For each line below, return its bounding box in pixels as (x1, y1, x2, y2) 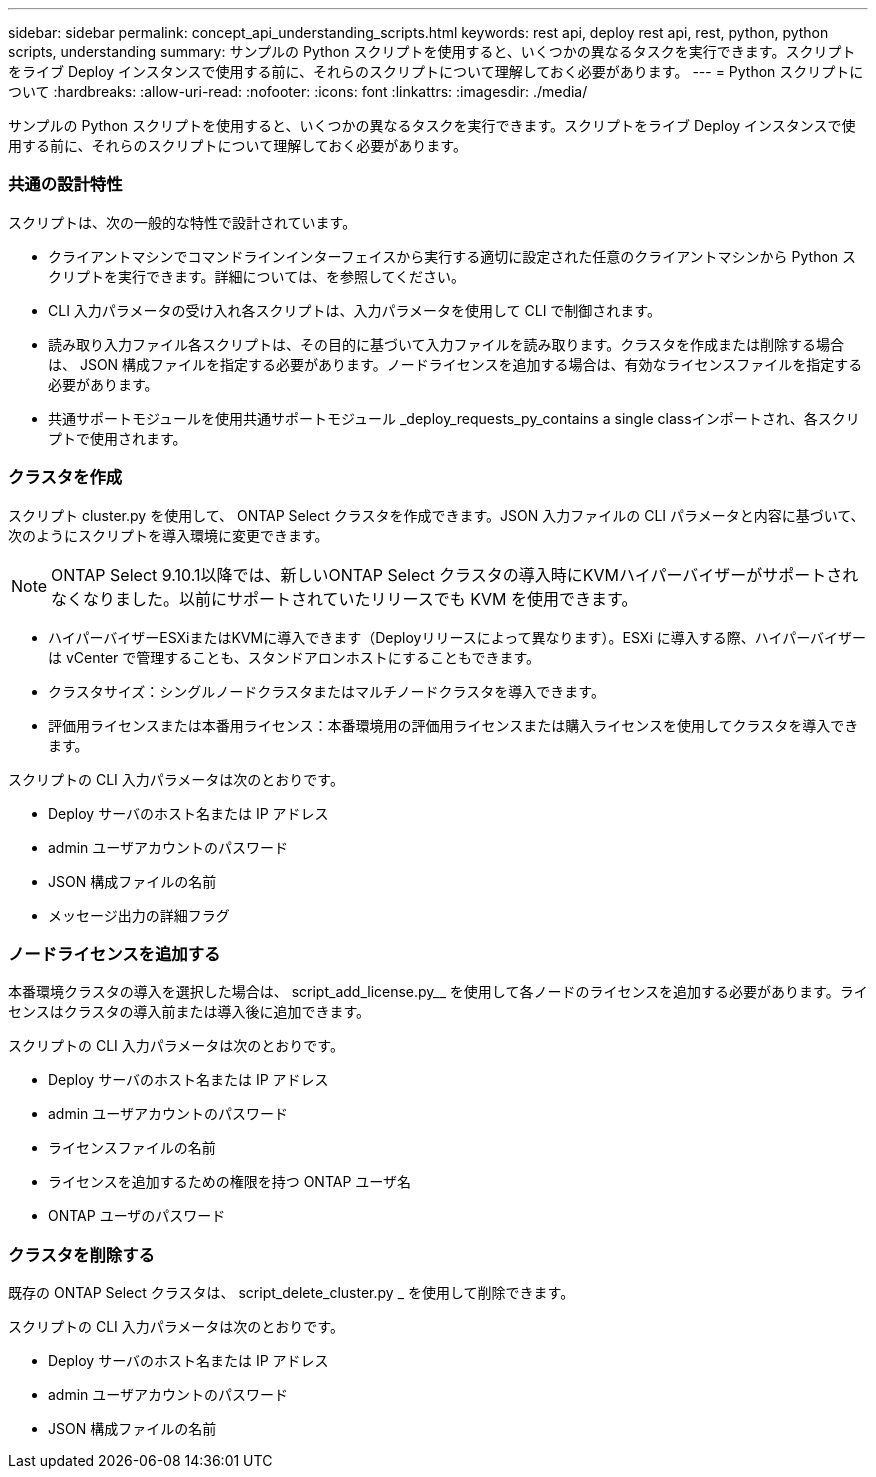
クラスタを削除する (8, 1244, 155, 1265)
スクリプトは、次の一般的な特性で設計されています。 (8, 213, 357, 231)
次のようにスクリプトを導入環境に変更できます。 (8, 526, 329, 544)
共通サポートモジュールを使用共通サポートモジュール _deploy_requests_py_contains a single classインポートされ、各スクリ (48, 409, 860, 427)
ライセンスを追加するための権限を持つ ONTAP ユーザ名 (48, 1173, 412, 1191)
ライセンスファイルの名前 (48, 1139, 216, 1157)
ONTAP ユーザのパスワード (48, 1207, 226, 1225)
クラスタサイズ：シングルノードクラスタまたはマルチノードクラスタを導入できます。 (48, 682, 605, 700)
